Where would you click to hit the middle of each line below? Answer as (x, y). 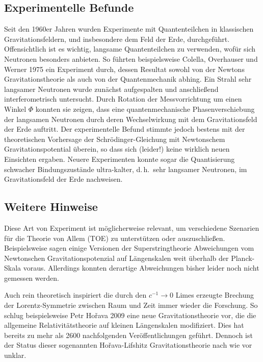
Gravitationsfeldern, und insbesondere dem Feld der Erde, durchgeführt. (117, 39)
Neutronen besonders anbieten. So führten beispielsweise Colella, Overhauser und (131, 58)
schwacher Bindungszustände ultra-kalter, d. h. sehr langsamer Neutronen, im (126, 169)
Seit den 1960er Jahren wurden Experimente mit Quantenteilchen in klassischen (129, 29)
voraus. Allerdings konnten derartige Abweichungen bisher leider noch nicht (141, 268)
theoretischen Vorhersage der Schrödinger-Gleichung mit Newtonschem (115, 139)
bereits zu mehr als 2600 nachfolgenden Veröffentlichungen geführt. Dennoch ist (128, 335)
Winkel (15, 108)
